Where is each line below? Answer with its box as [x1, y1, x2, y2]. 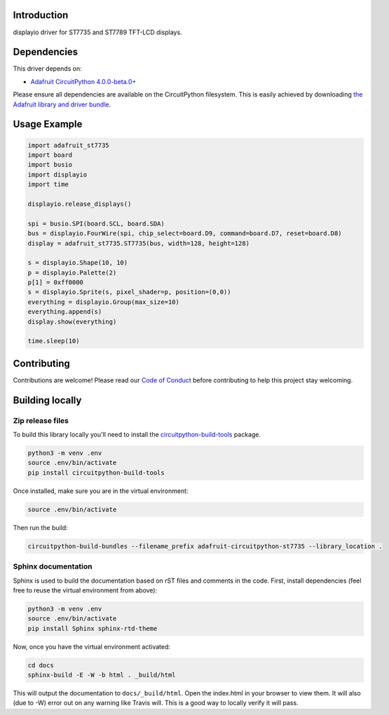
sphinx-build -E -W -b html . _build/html [27, 671, 176, 679]
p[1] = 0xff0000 [27, 279, 84, 286]
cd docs [27, 661, 54, 669]
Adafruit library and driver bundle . [13, 100, 111, 109]
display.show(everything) [27, 317, 117, 326]
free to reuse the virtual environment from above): [13, 585, 158, 595]
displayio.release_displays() [27, 200, 132, 208]
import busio [27, 161, 73, 169]
